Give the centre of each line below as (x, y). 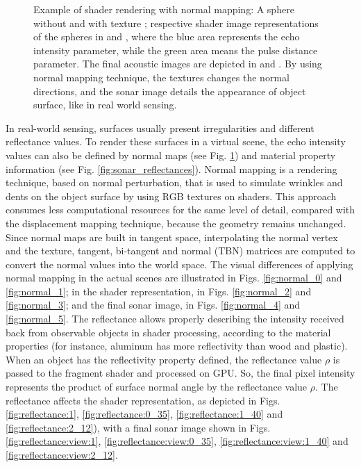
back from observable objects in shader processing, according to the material (168, 332)
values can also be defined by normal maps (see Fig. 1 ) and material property (171, 155)
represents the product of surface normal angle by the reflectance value (157, 387)
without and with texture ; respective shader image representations (176, 23)
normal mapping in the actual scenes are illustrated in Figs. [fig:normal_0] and (174, 278)
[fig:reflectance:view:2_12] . (62, 454)
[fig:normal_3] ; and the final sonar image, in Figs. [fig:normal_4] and (153, 305)
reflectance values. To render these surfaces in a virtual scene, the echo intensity (176, 141)
